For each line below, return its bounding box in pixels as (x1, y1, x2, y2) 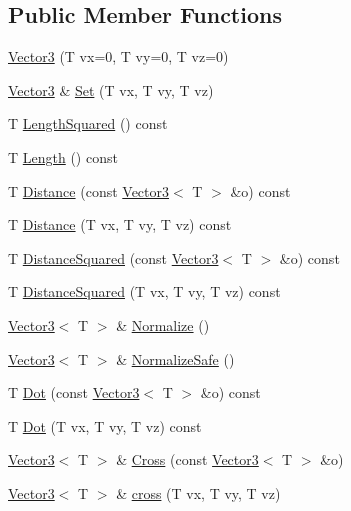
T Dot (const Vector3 (8, 382, 140, 403)
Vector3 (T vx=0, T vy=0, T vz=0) (8, 46, 229, 67)
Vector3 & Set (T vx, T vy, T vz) (8, 79, 214, 100)
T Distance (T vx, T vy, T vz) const (8, 214, 232, 235)
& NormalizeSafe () (116, 348, 235, 369)
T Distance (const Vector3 (8, 180, 170, 201)
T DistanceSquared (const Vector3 (8, 247, 219, 268)
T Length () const (8, 146, 118, 167)
